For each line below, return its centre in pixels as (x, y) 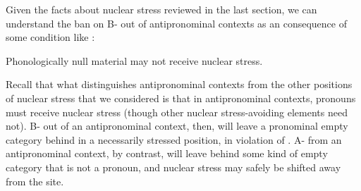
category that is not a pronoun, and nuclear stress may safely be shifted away (173, 167)
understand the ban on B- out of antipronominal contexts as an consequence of (176, 23)
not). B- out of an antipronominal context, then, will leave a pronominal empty (177, 126)
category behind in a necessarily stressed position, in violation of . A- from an (174, 139)
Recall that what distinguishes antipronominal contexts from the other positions (179, 84)
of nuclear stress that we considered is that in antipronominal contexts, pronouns (181, 98)
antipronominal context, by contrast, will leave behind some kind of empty (167, 153)
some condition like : (50, 37)
